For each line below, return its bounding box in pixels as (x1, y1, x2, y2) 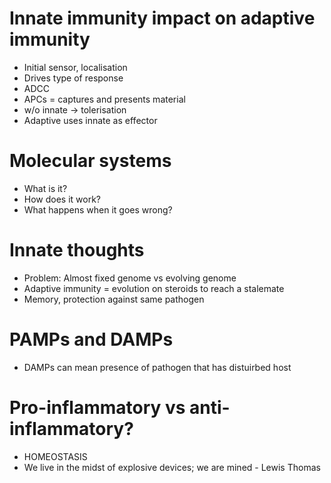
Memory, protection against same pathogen (23, 293, 205, 305)
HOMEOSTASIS (23, 450, 88, 462)
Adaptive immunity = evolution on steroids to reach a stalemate (23, 282, 285, 294)
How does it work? (23, 193, 102, 205)
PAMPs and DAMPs (9, 328, 174, 351)
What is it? (23, 182, 68, 194)
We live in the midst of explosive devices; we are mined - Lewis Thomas (23, 461, 321, 473)
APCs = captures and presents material (23, 93, 186, 105)
